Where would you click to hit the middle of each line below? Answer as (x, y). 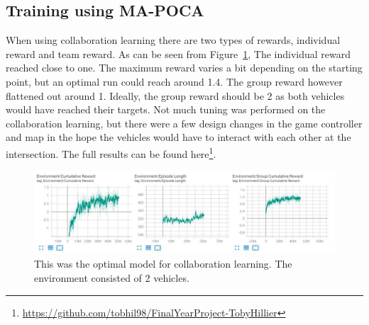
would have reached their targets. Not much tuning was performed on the (166, 109)
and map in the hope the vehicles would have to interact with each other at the (178, 137)
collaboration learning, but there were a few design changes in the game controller (184, 123)
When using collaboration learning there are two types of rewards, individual (173, 40)
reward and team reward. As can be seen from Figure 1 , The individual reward (178, 53)
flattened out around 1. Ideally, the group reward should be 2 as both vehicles (175, 95)
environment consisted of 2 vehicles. (112, 277)
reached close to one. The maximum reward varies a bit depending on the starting (184, 68)
